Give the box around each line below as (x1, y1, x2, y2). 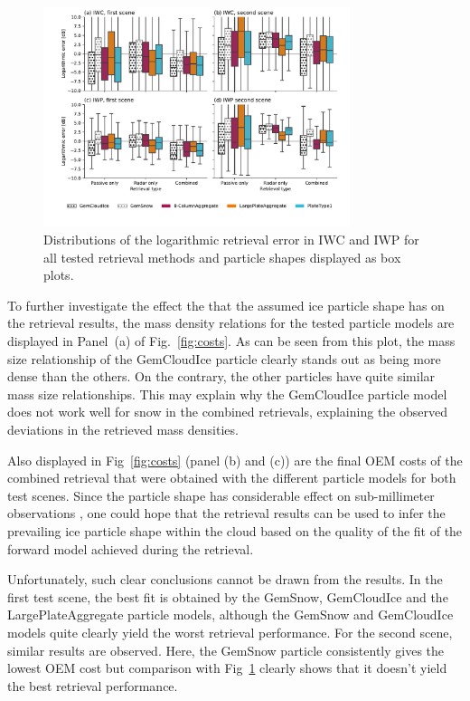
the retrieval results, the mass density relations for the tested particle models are (7, 313, 455, 332)
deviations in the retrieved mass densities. (7, 419, 239, 438)
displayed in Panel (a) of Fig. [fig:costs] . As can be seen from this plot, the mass (7, 331, 456, 350)
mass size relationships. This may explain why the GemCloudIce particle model (7, 384, 447, 403)
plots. (43, 265, 74, 284)
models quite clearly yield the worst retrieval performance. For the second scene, (7, 622, 453, 641)
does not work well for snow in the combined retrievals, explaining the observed (7, 402, 447, 421)
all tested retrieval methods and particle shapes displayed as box (43, 247, 401, 266)
